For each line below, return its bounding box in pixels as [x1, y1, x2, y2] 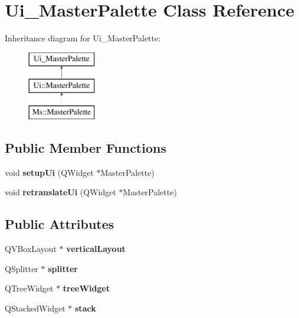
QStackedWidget [5, 302, 65, 314]
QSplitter [5, 262, 38, 274]
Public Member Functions [5, 139, 166, 157]
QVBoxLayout [5, 242, 57, 255]
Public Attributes [5, 215, 114, 233]
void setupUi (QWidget [5, 166, 94, 178]
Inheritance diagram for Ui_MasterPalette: [5, 32, 161, 44]
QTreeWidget [5, 282, 54, 294]
